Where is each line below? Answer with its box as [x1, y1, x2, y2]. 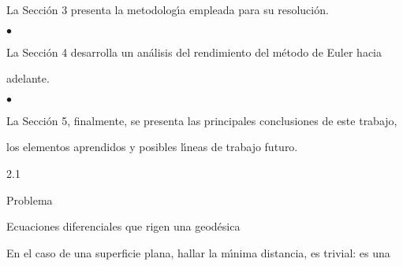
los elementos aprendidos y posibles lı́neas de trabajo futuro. [6, 139, 298, 155]
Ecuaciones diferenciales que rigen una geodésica [6, 218, 241, 235]
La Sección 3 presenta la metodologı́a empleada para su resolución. [6, 2, 329, 17]
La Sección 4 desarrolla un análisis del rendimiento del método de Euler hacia [6, 43, 382, 60]
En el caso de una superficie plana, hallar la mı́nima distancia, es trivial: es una [6, 244, 390, 260]
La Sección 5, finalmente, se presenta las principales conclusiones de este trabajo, [6, 112, 397, 128]
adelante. [6, 70, 50, 87]
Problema [6, 191, 53, 208]
